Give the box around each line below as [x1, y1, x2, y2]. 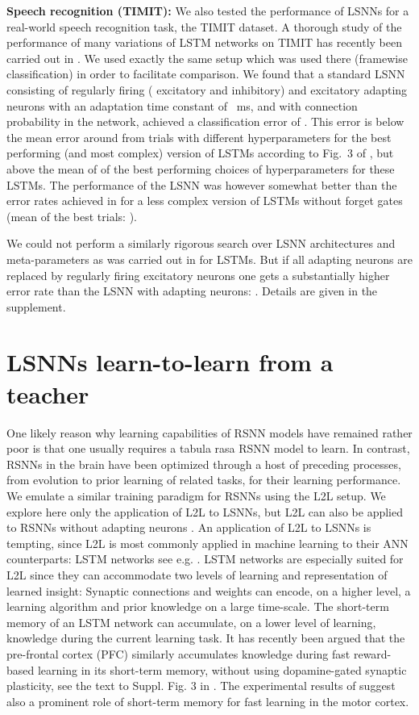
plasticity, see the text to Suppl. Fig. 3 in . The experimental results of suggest [6, 677, 396, 694]
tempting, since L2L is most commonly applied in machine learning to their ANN [6, 534, 409, 551]
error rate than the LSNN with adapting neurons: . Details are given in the [6, 282, 378, 299]
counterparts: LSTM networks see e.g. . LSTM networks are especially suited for [6, 550, 404, 567]
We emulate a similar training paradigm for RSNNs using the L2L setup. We [6, 487, 386, 504]
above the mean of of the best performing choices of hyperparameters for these [6, 160, 395, 177]
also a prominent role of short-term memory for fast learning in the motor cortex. [6, 692, 409, 709]
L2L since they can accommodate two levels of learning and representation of [6, 566, 388, 583]
